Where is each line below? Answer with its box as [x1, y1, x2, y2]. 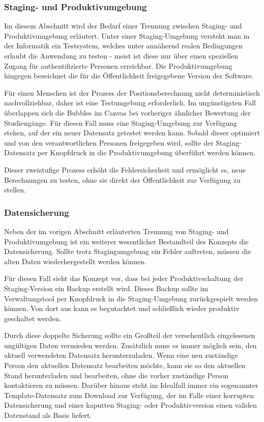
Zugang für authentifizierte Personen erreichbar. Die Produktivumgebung [4, 60, 232, 71]
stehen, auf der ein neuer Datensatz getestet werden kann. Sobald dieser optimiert [4, 127, 260, 138]
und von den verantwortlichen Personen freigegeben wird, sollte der [4, 137, 214, 148]
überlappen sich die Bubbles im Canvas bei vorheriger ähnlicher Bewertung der [4, 107, 251, 118]
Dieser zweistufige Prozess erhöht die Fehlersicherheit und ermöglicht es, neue [4, 164, 246, 175]
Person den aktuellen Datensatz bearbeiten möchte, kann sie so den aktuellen [4, 360, 246, 371]
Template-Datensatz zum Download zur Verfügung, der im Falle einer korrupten [4, 389, 254, 400]
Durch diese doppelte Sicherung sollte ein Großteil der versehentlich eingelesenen [4, 330, 255, 341]
